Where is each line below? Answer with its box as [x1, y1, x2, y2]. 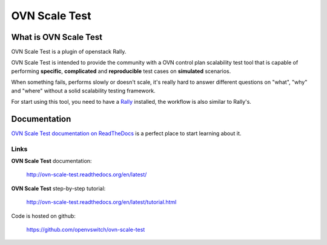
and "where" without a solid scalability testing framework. [11, 87, 156, 94]
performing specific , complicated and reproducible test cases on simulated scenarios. [11, 67, 231, 75]
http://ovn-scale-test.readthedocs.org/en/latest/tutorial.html [26, 199, 177, 206]
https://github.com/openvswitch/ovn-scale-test [26, 226, 145, 234]
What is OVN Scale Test [11, 32, 103, 42]
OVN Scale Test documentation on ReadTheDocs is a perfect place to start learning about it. [11, 130, 242, 137]
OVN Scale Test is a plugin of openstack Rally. [11, 48, 127, 56]
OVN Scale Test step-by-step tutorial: [11, 185, 106, 192]
